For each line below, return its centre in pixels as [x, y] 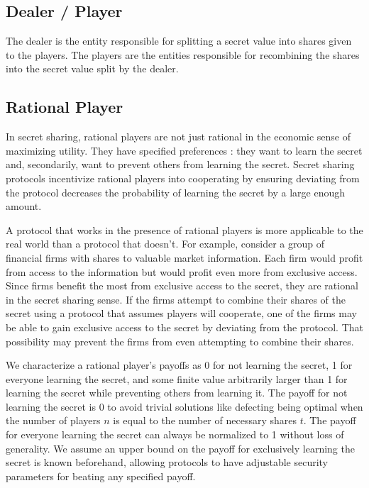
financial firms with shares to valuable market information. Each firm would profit [184, 257]
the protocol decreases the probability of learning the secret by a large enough [176, 192]
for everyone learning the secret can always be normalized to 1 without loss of [175, 434]
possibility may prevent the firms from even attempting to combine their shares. [180, 341]
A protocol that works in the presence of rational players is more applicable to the [184, 229]
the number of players [53, 420]
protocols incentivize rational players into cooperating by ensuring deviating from [183, 178]
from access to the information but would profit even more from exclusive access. [182, 271]
